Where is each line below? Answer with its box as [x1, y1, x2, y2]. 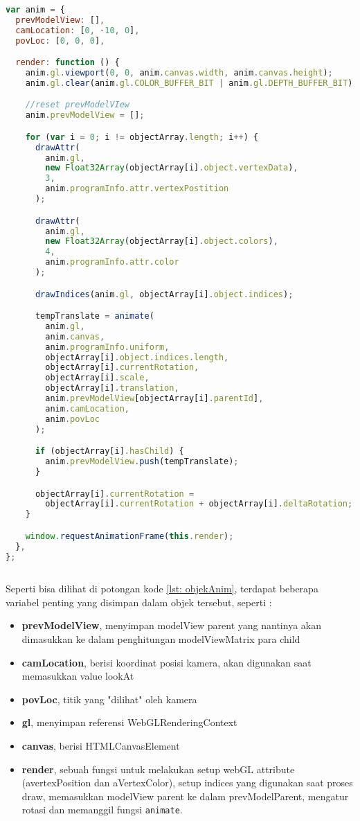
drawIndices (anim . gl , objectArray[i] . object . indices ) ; [35, 289, 294, 299]
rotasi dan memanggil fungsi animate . [21, 802, 183, 817]
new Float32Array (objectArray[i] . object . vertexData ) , [45, 163, 298, 173]
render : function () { [15, 58, 120, 68]
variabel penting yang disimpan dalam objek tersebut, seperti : [6, 594, 272, 609]
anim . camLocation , [45, 403, 129, 414]
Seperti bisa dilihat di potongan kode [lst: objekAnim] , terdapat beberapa [6, 581, 318, 596]
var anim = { [6, 5, 65, 15]
